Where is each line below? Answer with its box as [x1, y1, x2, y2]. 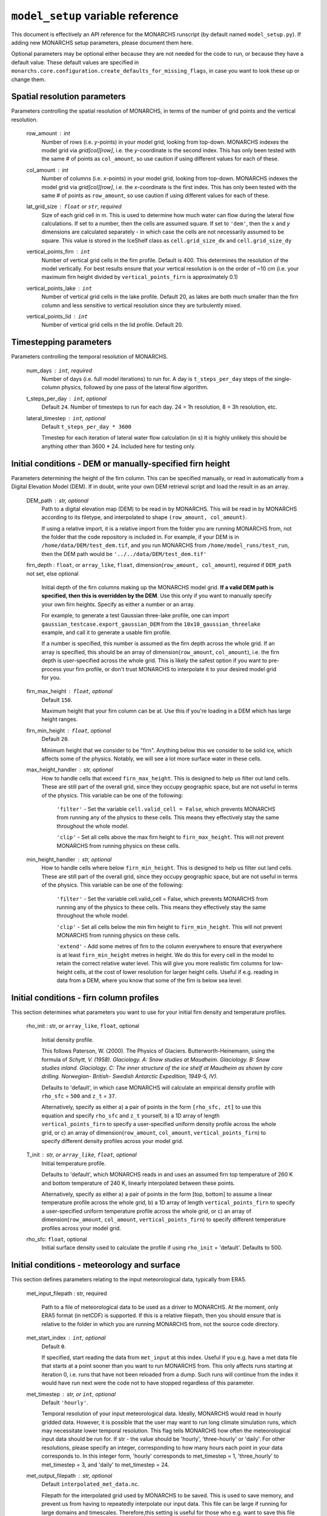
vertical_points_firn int [26, 248, 90, 255]
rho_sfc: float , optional [26, 1235, 87, 1243]
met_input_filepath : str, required [26, 1289, 107, 1297]
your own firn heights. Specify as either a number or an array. [41, 600, 195, 608]
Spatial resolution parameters [11, 92, 126, 102]
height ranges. [41, 716, 78, 723]
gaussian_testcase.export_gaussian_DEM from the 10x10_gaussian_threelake [41, 620, 260, 628]
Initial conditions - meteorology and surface [11, 1260, 181, 1270]
